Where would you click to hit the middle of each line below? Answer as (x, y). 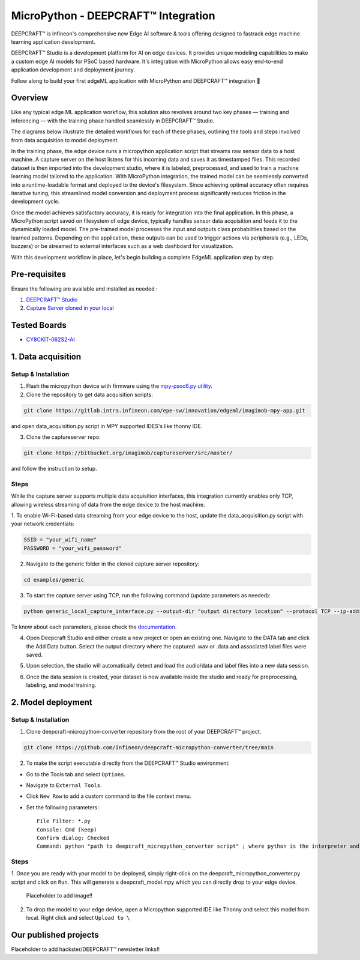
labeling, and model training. (61, 685)
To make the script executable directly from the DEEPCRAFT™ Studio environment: (128, 763)
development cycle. (35, 202)
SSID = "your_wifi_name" (60, 540)
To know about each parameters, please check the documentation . (94, 627)
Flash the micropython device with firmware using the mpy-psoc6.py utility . (119, 386)
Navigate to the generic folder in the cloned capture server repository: (113, 564)
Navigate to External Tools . (64, 785)
